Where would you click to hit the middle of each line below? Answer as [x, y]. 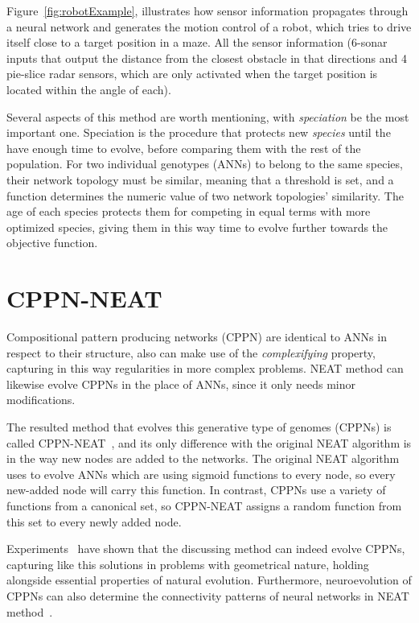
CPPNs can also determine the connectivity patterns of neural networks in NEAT [208, 595]
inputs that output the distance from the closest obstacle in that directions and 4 [207, 58]
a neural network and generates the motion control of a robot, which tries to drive [209, 26]
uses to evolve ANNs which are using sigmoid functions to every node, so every [201, 474]
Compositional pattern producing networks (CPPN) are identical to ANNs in [197, 337]
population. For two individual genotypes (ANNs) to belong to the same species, [205, 164]
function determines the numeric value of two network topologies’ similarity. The [205, 195]
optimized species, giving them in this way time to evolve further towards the [197, 227]
